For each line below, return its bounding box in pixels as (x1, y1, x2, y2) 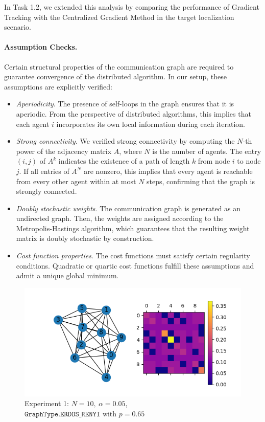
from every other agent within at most (16, 175, 136, 186)
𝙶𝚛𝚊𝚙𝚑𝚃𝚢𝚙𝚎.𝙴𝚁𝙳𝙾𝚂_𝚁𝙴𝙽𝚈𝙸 (25, 411, 101, 418)
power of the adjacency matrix (16, 145, 112, 156)
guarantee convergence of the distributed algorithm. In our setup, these (4, 71, 227, 82)
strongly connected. (16, 186, 77, 196)
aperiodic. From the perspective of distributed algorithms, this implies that (16, 108, 251, 119)
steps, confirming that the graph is (147, 175, 255, 186)
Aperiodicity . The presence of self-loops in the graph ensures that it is (16, 98, 234, 109)
